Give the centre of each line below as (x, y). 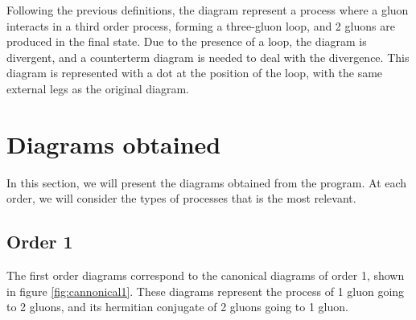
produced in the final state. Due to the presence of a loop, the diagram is (187, 41)
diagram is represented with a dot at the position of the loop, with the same (195, 73)
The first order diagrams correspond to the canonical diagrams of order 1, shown (206, 275)
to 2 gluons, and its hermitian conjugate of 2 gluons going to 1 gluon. (177, 307)
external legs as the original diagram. (98, 88)
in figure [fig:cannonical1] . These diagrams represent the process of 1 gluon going (206, 291)
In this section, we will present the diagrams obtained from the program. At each (207, 182)
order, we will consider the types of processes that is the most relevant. (181, 198)
